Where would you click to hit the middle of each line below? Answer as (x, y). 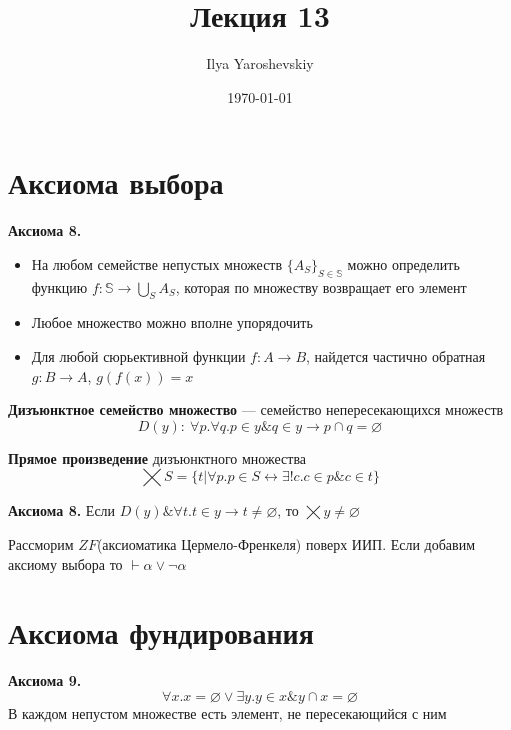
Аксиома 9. (45, 680)
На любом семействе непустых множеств (157, 263)
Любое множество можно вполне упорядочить (172, 322)
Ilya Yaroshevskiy (260, 63)
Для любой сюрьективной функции (138, 356)
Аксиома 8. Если (62, 510)
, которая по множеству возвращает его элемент (321, 286)
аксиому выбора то (65, 563)
